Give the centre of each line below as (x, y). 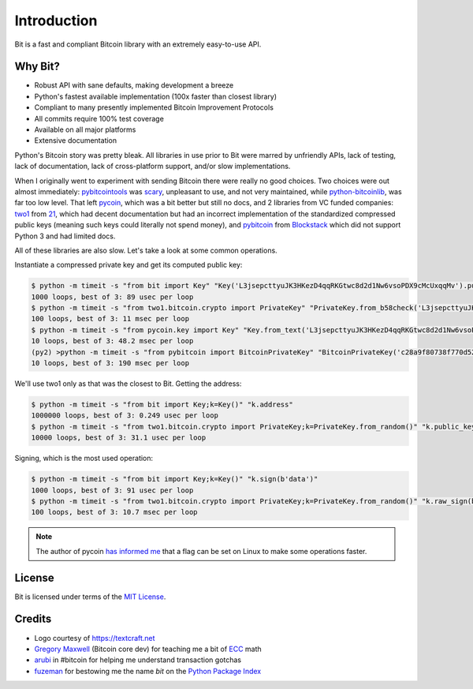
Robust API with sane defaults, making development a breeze (134, 85)
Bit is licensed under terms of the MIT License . (90, 597)
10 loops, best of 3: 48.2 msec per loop (112, 341)
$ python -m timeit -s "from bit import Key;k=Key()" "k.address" (162, 404)
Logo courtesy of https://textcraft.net (95, 638)
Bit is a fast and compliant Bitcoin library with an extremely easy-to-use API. (138, 44)
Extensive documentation (76, 140)
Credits (33, 619)
